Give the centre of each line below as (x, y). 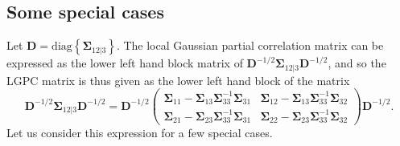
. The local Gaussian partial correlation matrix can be (250, 45)
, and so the (357, 63)
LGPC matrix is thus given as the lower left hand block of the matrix (178, 80)
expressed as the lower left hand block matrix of (125, 63)
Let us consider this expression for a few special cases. (140, 133)
